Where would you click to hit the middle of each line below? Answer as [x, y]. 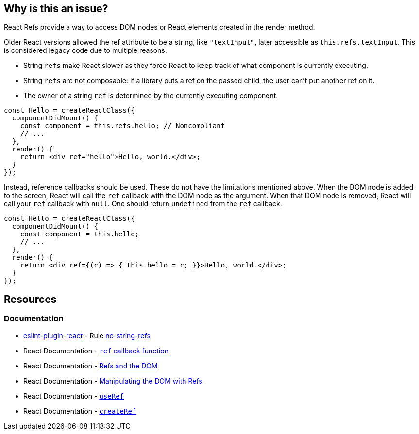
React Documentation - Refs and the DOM [91, 366]
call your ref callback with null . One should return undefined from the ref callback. [143, 204]
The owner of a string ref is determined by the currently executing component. [151, 96]
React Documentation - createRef [80, 411]
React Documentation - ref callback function [96, 351]
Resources [30, 299]
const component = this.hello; [80, 234]
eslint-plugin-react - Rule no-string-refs [87, 335]
